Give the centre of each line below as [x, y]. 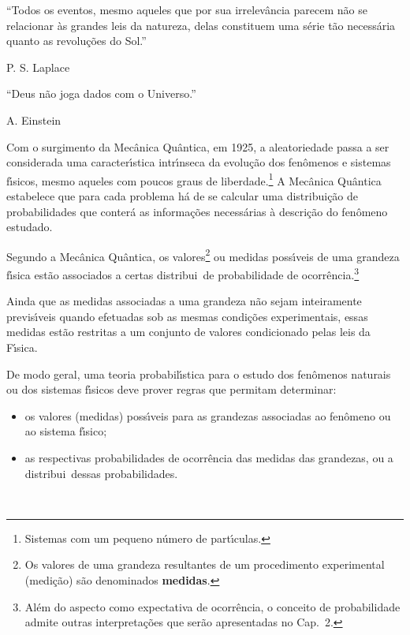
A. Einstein [34, 120]
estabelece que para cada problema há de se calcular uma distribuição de [183, 196]
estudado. [30, 227]
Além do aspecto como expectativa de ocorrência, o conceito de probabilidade [212, 606]
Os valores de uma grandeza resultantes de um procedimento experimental [205, 564]
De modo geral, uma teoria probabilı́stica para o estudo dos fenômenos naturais [199, 374]
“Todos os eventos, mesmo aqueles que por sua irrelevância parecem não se [187, 9]
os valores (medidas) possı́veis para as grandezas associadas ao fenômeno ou [208, 415]
